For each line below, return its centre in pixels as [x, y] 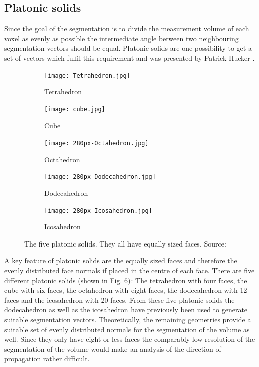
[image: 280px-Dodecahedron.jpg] [100, 177]
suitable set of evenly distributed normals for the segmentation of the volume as [127, 329]
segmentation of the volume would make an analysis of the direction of [113, 349]
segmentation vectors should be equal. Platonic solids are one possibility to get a [128, 48]
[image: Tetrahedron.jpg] [87, 76]
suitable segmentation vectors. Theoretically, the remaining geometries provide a [128, 319]
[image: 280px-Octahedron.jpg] [96, 143]
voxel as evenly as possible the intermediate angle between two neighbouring [121, 38]
